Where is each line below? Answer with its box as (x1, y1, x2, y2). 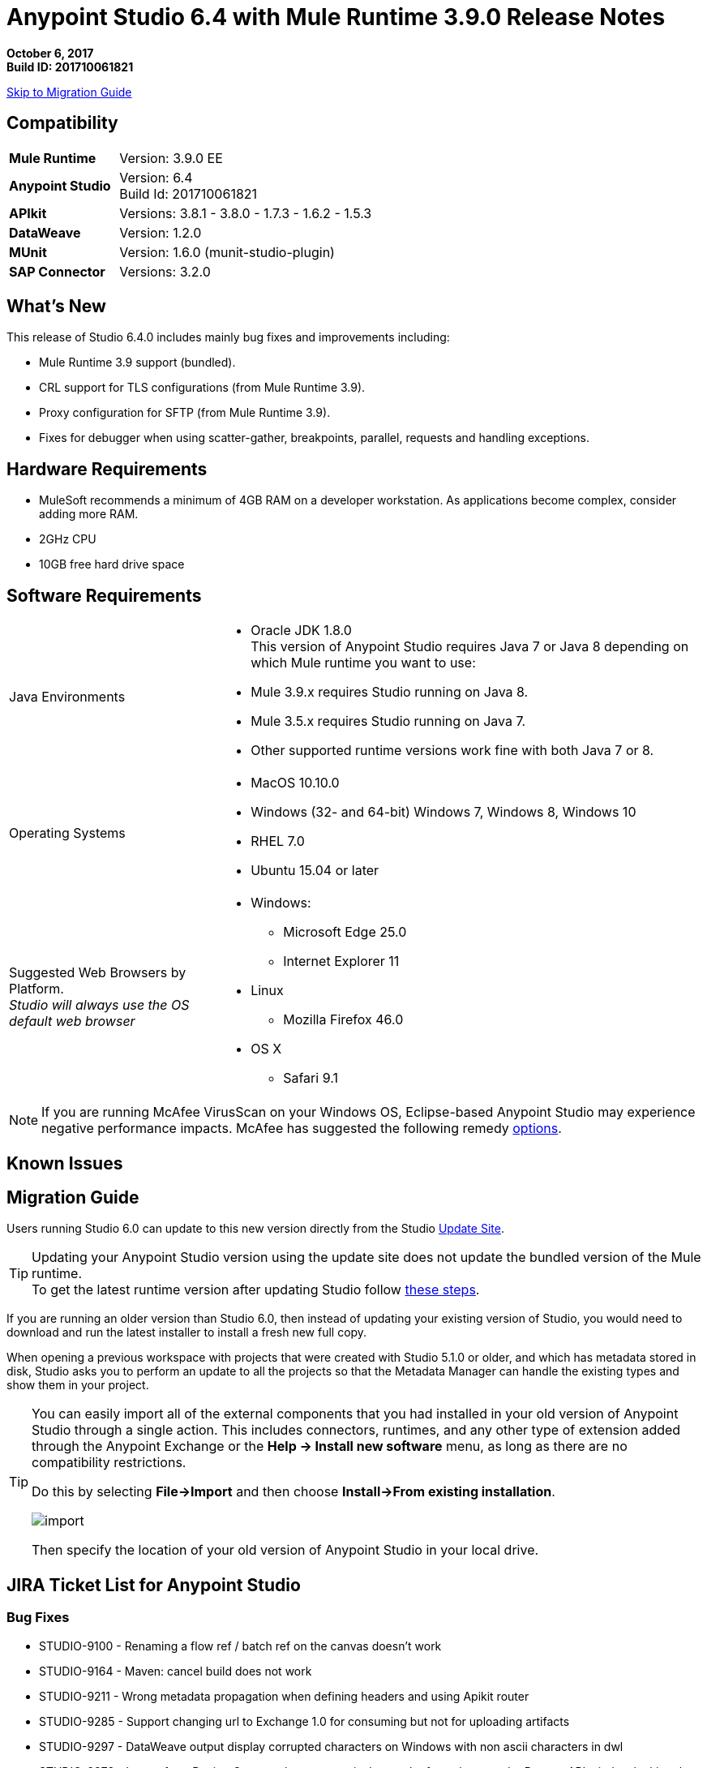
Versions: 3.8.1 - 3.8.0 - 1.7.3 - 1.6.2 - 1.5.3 (119, 204, 372, 221)
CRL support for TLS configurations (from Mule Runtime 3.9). (39, 380, 366, 395)
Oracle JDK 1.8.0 (251, 622, 352, 639)
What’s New (6, 296, 106, 317)
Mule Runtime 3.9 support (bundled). (39, 355, 236, 370)
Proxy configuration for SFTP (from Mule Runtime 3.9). (39, 406, 331, 420)
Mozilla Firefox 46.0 (283, 1011, 404, 1028)
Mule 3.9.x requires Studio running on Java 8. (251, 684, 529, 701)
